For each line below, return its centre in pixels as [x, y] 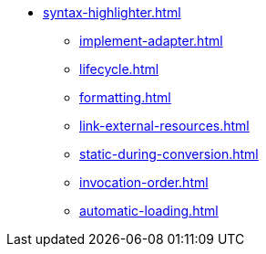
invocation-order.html [144, 182]
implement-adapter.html [151, 41]
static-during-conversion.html [169, 154]
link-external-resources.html [164, 126]
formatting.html [125, 97]
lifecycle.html [119, 69]
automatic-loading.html [149, 211]
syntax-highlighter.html [112, 12]
